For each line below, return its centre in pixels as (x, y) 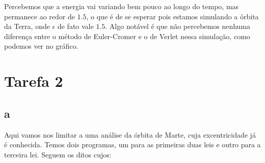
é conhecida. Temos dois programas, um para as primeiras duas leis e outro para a (132, 144)
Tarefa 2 (34, 81)
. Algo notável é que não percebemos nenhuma (178, 26)
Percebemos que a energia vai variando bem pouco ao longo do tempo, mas (122, 6)
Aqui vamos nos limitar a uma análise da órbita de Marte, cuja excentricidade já (130, 134)
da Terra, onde (27, 26)
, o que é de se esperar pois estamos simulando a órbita (173, 16)
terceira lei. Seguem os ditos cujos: (58, 154)
